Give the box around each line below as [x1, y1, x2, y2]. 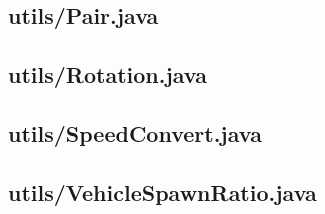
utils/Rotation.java [8, 59, 207, 90]
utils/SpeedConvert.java [8, 117, 262, 148]
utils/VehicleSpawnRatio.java [8, 176, 317, 207]
